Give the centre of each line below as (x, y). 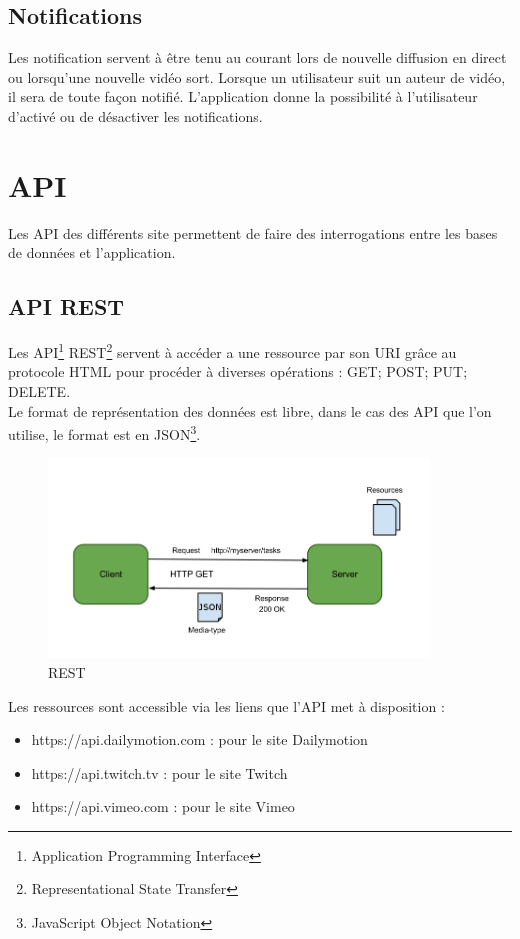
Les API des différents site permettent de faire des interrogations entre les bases (253, 232)
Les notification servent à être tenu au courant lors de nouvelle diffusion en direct (257, 57)
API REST (66, 306)
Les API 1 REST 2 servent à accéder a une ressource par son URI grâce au (232, 350)
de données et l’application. (92, 252)
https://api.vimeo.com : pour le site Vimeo (163, 806)
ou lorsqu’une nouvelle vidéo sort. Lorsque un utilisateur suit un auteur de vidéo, (257, 76)
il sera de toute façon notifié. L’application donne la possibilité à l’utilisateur (243, 96)
